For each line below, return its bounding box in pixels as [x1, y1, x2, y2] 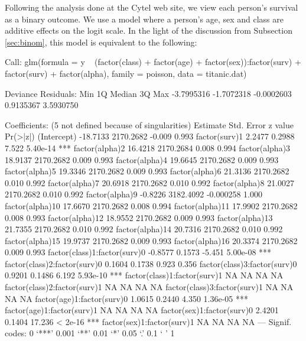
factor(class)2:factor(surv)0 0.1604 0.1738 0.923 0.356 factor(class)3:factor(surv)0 [5, 257, 297, 269]
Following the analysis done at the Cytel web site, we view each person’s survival [5, 1, 298, 13]
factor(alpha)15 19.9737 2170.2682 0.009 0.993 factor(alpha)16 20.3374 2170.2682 [5, 234, 298, 246]
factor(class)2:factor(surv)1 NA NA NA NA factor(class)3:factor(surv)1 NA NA [5, 281, 294, 293]
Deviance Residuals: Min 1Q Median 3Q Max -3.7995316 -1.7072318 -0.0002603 [5, 87, 292, 99]
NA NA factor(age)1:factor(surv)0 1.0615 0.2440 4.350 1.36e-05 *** [5, 292, 249, 304]
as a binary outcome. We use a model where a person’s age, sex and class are [5, 12, 284, 25]
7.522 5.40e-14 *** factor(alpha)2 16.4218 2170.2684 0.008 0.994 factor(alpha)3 [5, 141, 291, 154]
